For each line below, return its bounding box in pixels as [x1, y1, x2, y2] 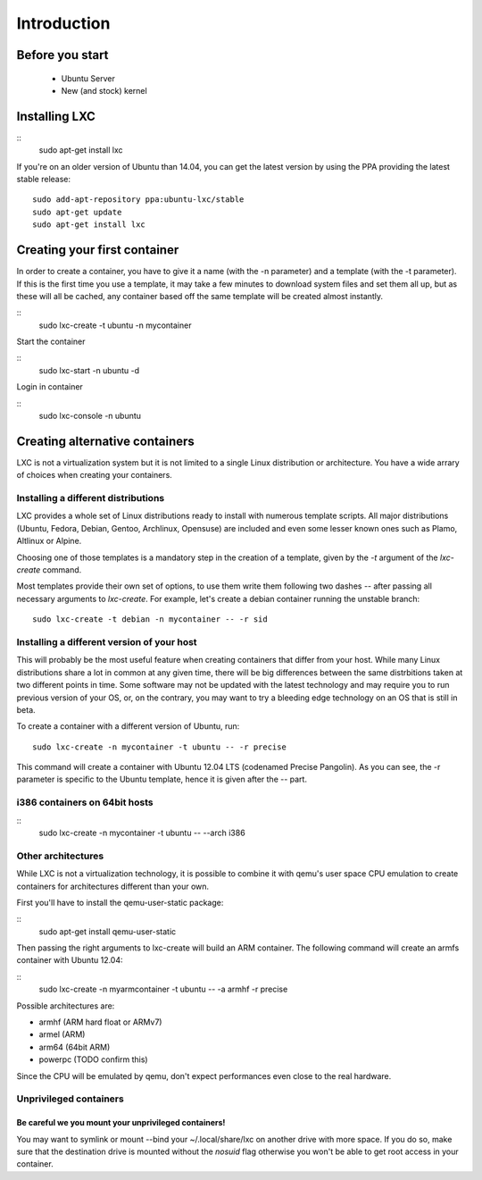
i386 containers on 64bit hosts [16, 796, 154, 808]
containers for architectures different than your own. [16, 881, 210, 891]
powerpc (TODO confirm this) [38, 1054, 148, 1065]
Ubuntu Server [61, 72, 115, 84]
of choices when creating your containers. [16, 470, 173, 481]
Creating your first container [16, 242, 179, 258]
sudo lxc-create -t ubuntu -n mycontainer [38, 320, 192, 331]
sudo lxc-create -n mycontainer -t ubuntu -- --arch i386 [38, 827, 245, 838]
